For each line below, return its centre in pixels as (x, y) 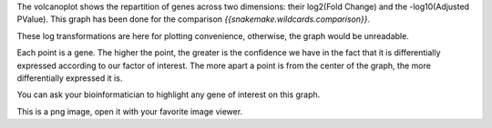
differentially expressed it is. (70, 78)
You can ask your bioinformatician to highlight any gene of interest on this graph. (169, 94)
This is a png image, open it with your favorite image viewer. (130, 111)
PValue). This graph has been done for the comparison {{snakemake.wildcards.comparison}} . (194, 19)
